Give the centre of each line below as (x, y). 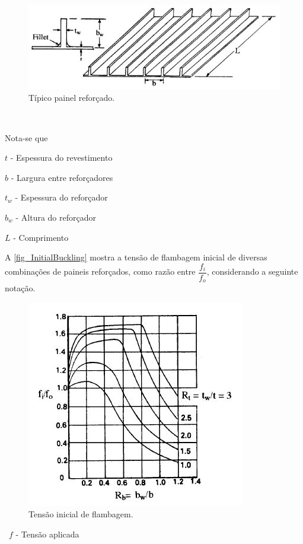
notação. (20, 288)
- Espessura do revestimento (61, 158)
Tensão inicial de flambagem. (81, 514)
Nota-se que (26, 137)
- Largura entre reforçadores (62, 177)
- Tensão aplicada (47, 534)
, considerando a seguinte (252, 271)
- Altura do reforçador (56, 217)
